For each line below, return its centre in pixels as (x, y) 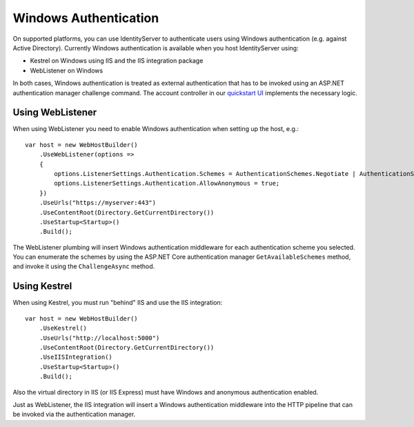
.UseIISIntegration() (76, 357)
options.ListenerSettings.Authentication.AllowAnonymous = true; (167, 183)
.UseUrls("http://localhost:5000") (99, 338)
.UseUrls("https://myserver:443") (98, 203)
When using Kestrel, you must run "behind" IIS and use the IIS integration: (118, 303)
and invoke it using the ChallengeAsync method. (84, 266)
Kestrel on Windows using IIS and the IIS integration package (117, 61)
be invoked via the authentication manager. (74, 415)
